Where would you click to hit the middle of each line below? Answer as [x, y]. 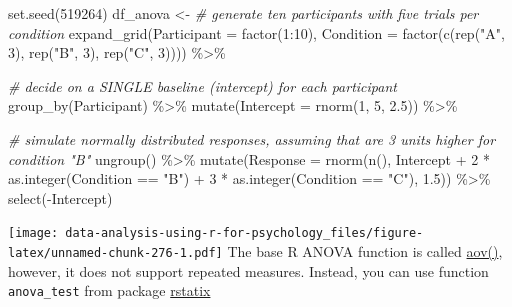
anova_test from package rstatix [109, 290]
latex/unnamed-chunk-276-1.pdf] [115, 253]
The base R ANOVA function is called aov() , [365, 251]
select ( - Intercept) [60, 197]
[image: [33, 233]
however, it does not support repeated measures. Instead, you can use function [248, 270]
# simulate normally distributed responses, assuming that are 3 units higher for [252, 138]
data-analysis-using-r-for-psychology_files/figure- [244, 233]
